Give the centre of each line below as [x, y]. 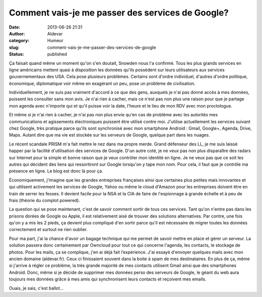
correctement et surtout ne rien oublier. [48, 230]
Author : [17, 33]
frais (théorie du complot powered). [44, 200]
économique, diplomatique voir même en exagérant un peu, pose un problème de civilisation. [102, 83]
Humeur [55, 41]
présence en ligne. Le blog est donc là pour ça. [56, 171]
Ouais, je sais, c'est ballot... [36, 288]
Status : [16, 54]
